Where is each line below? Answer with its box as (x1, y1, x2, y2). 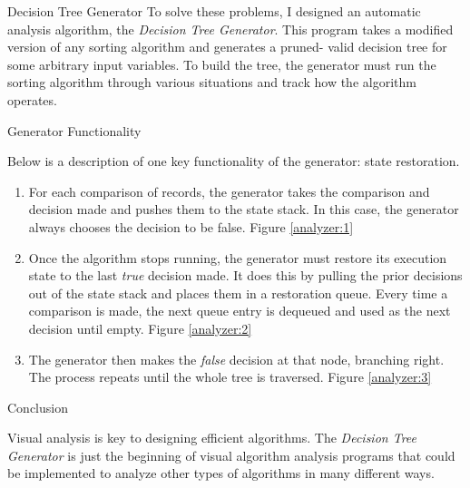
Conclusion (7, 397, 68, 416)
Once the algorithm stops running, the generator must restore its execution (28, 248, 447, 267)
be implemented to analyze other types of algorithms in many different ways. (7, 464, 435, 483)
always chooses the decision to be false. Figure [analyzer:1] (28, 217, 354, 236)
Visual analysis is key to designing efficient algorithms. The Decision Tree (7, 428, 416, 447)
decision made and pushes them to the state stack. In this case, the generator (28, 200, 459, 219)
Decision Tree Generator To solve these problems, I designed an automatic (7, 2, 421, 20)
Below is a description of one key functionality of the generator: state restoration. (7, 151, 460, 171)
